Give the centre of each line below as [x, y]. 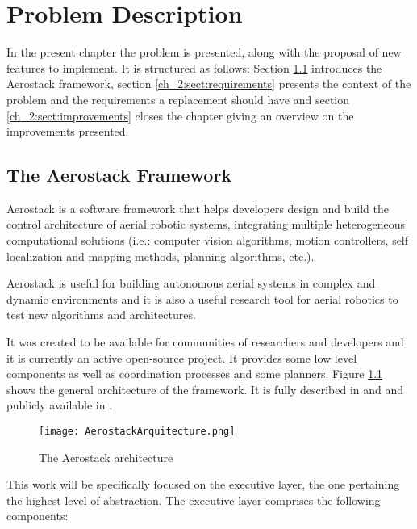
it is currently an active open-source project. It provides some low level [182, 357]
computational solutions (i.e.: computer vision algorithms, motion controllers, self [208, 240]
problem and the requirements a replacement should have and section [178, 99]
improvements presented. [68, 131]
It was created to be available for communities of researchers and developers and [205, 342]
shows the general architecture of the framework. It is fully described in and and [205, 389]
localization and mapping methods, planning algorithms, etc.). [161, 256]
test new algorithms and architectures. [101, 315]
